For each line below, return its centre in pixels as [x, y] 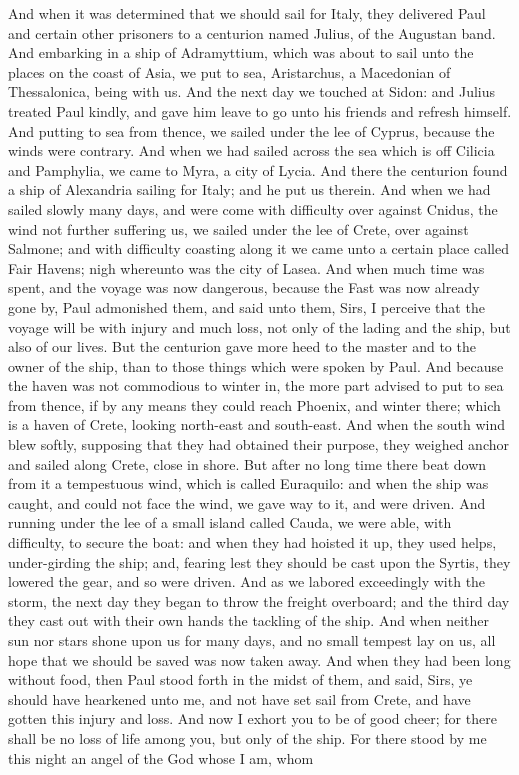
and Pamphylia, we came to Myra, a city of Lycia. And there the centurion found [258, 169]
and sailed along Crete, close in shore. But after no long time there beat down [247, 463]
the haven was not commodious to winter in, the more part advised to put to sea [256, 385]
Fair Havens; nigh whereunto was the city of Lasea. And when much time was [246, 267]
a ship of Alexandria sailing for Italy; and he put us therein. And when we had [249, 189]
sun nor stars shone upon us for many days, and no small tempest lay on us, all [252, 640]
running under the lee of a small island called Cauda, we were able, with [230, 522]
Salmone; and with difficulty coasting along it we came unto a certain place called [258, 248]
